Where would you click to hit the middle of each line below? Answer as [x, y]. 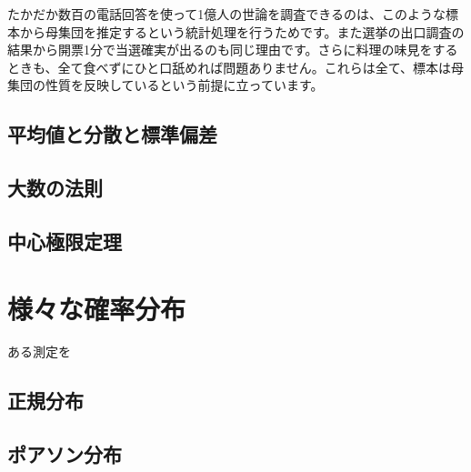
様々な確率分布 [97, 308]
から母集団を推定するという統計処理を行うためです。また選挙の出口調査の [242, 31]
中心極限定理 [65, 241]
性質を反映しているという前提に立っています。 [184, 85]
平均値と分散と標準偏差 [112, 134]
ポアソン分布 [65, 454]
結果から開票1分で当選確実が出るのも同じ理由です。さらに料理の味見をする [233, 50]
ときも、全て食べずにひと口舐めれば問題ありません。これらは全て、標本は [230, 67]
